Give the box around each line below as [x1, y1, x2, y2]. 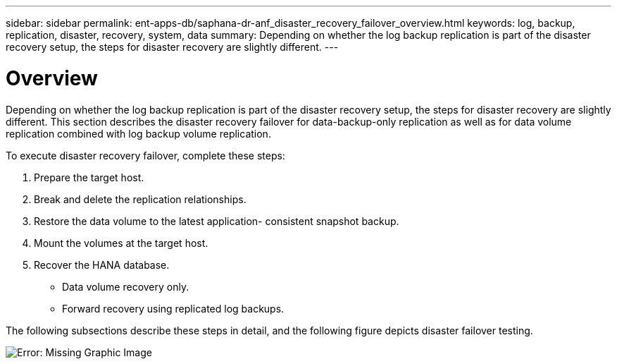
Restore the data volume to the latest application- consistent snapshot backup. [34, 214, 399, 227]
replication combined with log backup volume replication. [6, 127, 271, 140]
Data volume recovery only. [62, 280, 189, 293]
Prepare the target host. [34, 171, 144, 183]
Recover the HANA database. [34, 258, 170, 271]
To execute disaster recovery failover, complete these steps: [6, 149, 285, 162]
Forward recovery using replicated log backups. [62, 302, 285, 315]
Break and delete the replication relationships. [34, 193, 247, 205]
